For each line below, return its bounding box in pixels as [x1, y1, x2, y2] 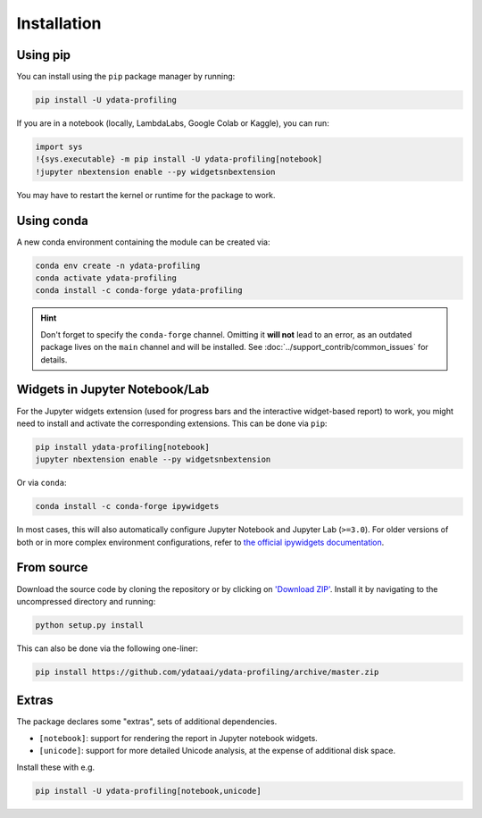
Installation [16, 13, 102, 33]
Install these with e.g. [16, 762, 96, 772]
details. [40, 354, 68, 365]
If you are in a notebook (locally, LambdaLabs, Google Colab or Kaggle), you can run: [16, 118, 329, 129]
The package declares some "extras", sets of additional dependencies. [16, 716, 278, 727]
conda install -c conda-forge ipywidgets [35, 501, 220, 512]
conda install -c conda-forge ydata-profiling [35, 286, 243, 296]
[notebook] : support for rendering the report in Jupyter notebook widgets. [38, 732, 319, 743]
